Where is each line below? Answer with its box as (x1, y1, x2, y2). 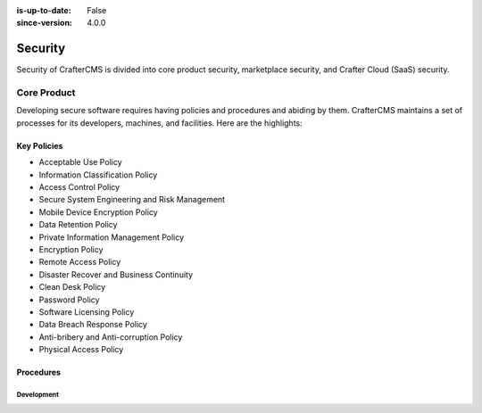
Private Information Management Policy (38, 232, 185, 243)
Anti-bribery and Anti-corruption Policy (38, 331, 183, 343)
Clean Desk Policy (38, 282, 106, 293)
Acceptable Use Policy (38, 157, 122, 168)
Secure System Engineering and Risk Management (38, 194, 226, 205)
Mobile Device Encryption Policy (38, 206, 158, 218)
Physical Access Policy (38, 344, 124, 355)
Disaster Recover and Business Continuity (38, 268, 194, 280)
